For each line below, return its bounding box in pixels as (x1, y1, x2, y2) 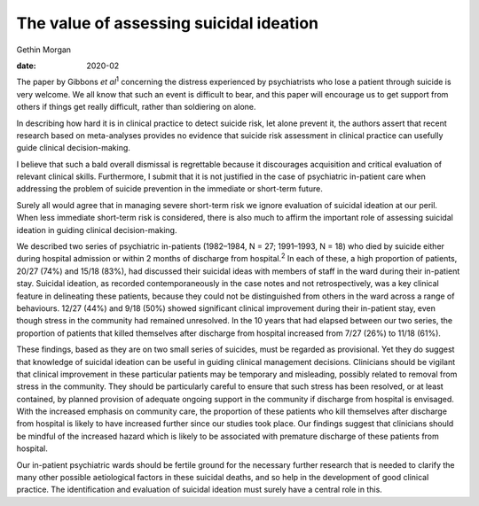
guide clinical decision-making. (16, 143, 130, 153)
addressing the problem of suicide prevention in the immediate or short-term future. (16, 183, 323, 194)
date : (16, 60, 36, 71)
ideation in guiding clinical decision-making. (16, 224, 177, 235)
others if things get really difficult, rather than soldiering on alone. (16, 102, 256, 113)
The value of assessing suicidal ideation (16, 13, 319, 33)
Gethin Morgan (16, 44, 71, 55)
